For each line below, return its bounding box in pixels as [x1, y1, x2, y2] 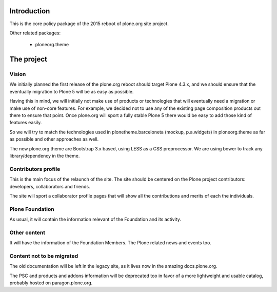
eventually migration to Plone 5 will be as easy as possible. [9, 88, 134, 94]
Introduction [9, 7, 50, 15]
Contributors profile [9, 165, 61, 172]
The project [9, 55, 47, 64]
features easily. [9, 120, 42, 126]
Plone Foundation [9, 205, 54, 212]
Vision [9, 71, 26, 78]
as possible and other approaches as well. [9, 136, 99, 142]
